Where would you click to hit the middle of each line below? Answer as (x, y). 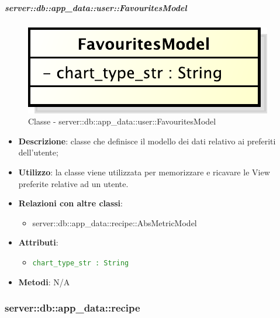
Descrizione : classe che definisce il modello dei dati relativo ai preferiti (147, 141)
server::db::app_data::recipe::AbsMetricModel (115, 222)
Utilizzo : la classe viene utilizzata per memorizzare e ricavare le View (144, 172)
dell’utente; (38, 152)
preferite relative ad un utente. (73, 183)
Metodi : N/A (44, 281)
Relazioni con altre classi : (70, 203)
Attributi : (38, 242)
